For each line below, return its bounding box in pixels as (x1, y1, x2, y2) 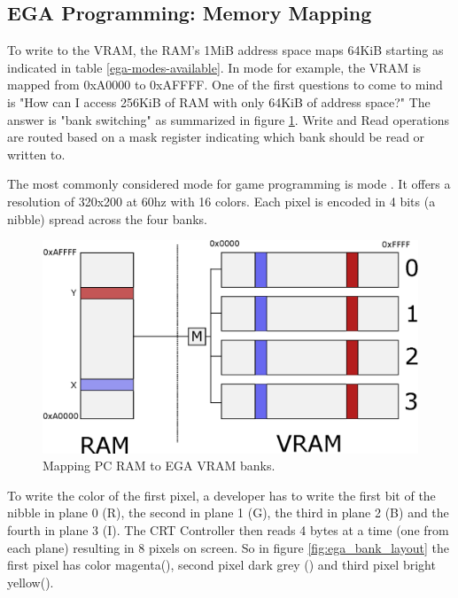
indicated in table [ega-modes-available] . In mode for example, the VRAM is (7, 58, 422, 76)
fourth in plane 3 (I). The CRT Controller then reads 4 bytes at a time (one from (7, 521, 449, 540)
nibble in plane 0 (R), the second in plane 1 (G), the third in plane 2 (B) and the (7, 503, 449, 522)
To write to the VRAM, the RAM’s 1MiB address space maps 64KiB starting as (7, 41, 444, 59)
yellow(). (7, 572, 54, 591)
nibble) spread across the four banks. (7, 209, 208, 228)
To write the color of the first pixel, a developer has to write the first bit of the (7, 485, 436, 504)
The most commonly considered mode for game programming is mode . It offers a (7, 175, 451, 193)
